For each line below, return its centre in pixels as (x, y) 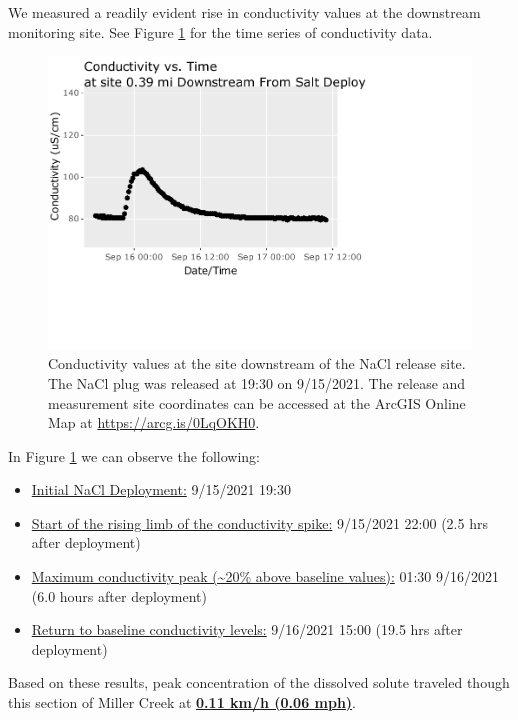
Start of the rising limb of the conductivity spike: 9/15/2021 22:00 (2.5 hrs (259, 522)
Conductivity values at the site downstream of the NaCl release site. (257, 363)
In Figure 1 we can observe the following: (134, 455)
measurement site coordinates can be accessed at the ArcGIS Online (257, 402)
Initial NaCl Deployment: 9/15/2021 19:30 (161, 489)
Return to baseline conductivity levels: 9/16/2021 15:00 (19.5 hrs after (247, 629)
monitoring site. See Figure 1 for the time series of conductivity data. (220, 31)
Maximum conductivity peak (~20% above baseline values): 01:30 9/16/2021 (265, 576)
